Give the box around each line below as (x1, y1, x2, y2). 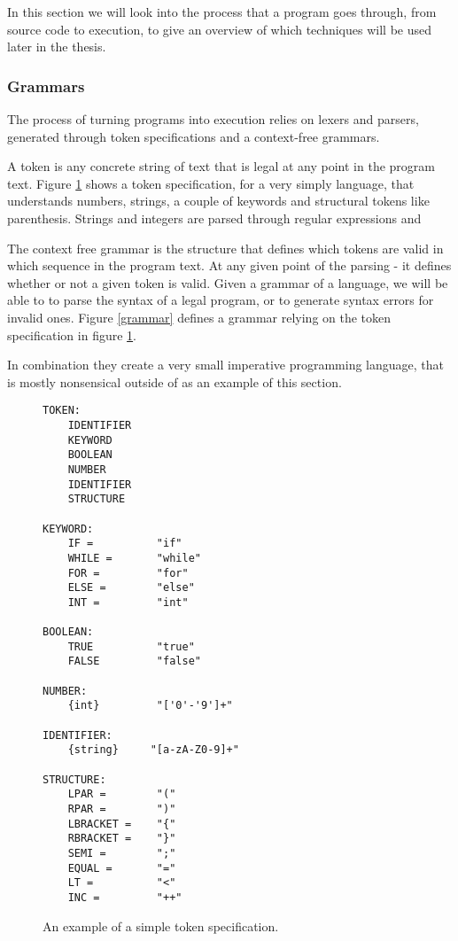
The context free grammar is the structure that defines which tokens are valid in (7, 238, 444, 257)
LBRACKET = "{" (67, 817, 176, 830)
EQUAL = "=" (67, 861, 176, 875)
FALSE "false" (67, 655, 201, 668)
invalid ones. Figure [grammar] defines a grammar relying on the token (7, 307, 392, 326)
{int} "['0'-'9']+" (67, 699, 233, 712)
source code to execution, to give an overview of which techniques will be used (7, 19, 431, 38)
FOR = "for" (67, 566, 189, 579)
